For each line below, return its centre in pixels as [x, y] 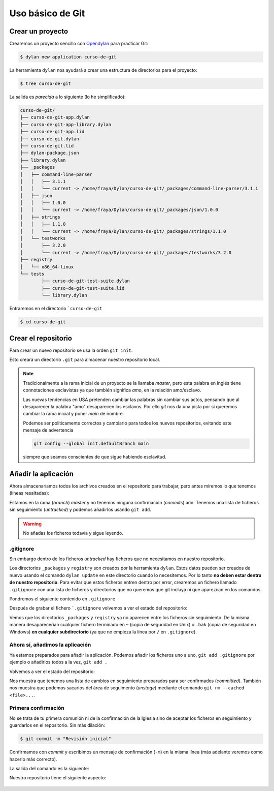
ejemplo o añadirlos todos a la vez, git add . [58, 662]
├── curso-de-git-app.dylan [55, 117]
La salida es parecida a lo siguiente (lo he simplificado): [68, 97]
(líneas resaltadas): [29, 493]
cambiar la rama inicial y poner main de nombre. [74, 414]
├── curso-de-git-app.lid [52, 132]
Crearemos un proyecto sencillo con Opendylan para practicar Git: [79, 44]
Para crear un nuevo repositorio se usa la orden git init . [71, 350]
